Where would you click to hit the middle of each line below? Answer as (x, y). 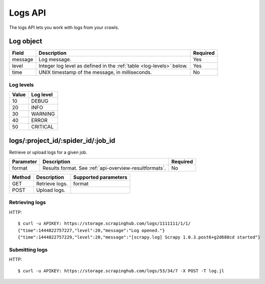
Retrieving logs (27, 202)
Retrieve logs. (52, 184)
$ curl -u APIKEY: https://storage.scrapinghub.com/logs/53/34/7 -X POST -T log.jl (121, 271)
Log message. (55, 60)
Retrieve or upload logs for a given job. (48, 152)
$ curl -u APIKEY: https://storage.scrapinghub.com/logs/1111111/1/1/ (104, 224)
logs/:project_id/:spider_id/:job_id (62, 140)
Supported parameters (100, 177)
